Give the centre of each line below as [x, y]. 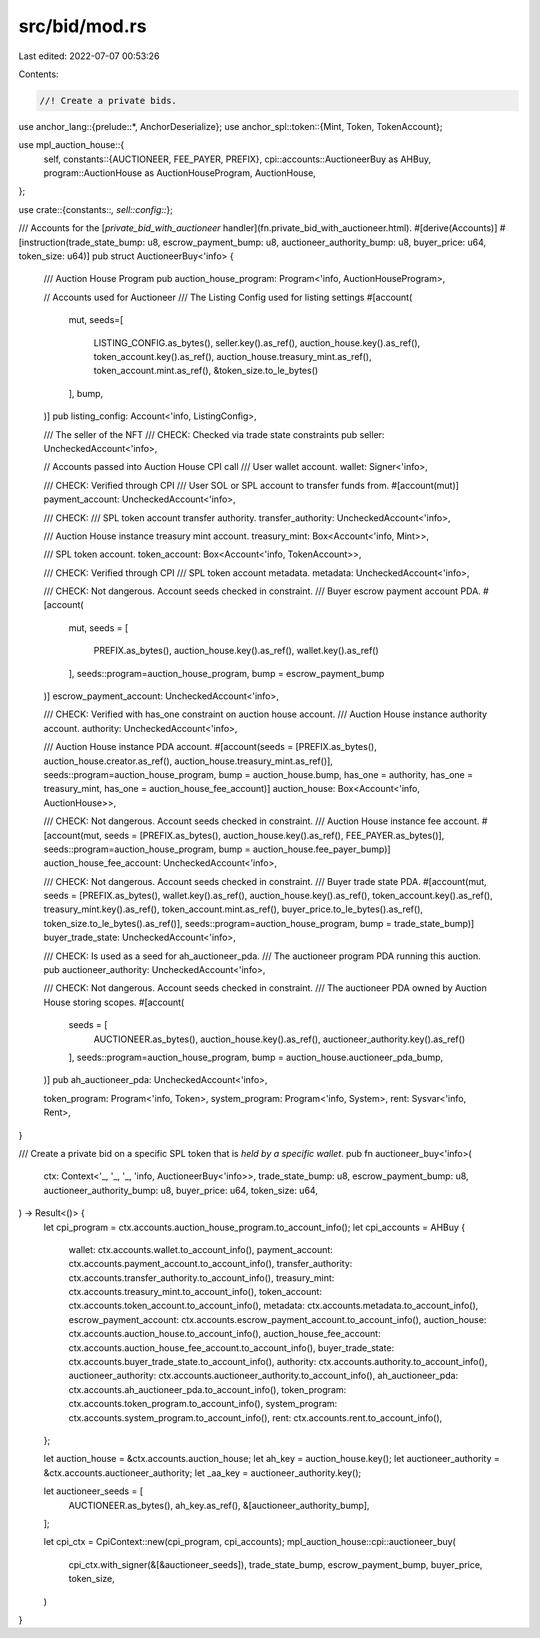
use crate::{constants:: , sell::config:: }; [96, 209]
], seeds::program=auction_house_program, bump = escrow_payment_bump [226, 673]
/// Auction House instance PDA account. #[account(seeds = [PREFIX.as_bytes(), [210, 747]
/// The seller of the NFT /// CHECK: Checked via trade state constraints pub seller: [214, 434]
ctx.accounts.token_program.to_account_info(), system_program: [203, 1404]
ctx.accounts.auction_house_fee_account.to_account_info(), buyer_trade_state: [231, 1347]
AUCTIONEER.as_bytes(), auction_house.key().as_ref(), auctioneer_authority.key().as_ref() [279, 1039]
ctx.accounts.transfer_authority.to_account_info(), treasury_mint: [201, 1277]
